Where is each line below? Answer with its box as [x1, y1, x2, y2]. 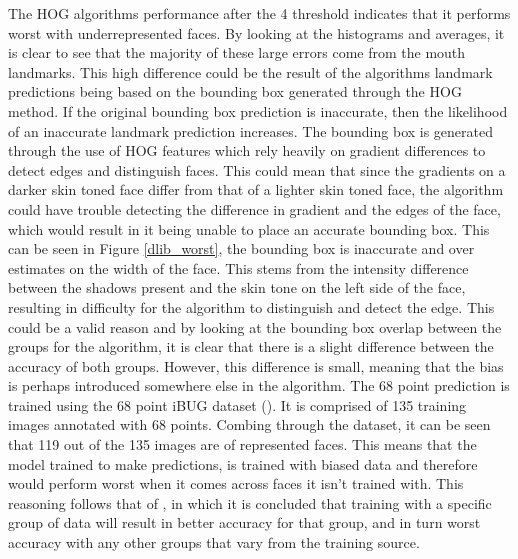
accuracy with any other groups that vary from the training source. [8, 532, 420, 553]
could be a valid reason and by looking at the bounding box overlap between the [8, 316, 502, 337]
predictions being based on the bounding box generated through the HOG [8, 81, 462, 102]
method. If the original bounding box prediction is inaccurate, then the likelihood [8, 100, 508, 121]
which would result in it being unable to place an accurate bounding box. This [8, 218, 490, 239]
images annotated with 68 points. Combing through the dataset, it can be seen [8, 414, 491, 435]
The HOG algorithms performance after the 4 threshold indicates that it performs [8, 3, 511, 23]
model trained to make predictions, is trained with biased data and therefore [8, 453, 478, 474]
